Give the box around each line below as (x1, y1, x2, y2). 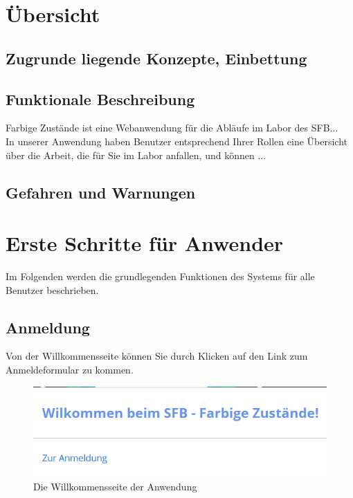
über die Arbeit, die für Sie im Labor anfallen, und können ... (6, 147, 266, 162)
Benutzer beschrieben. (6, 282, 99, 297)
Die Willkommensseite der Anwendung (33, 479, 197, 494)
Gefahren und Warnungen (6, 181, 196, 203)
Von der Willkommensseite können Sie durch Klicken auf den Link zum (6, 349, 308, 363)
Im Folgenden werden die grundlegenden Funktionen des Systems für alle (6, 269, 315, 284)
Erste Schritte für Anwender (6, 229, 284, 257)
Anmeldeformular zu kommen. (6, 362, 134, 377)
